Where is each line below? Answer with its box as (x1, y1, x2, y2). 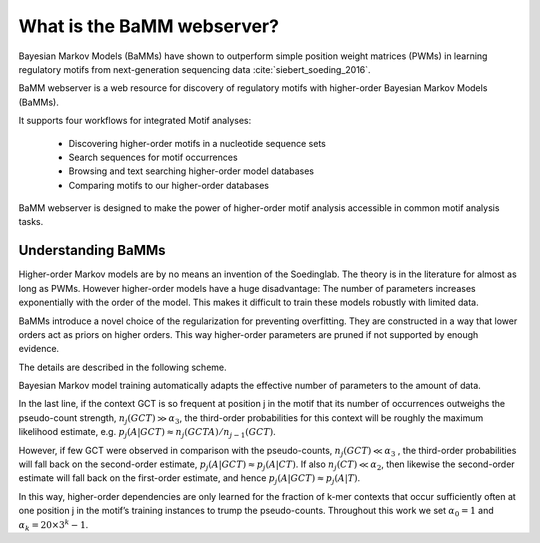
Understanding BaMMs (18, 242, 166, 259)
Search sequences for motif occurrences (68, 151, 239, 163)
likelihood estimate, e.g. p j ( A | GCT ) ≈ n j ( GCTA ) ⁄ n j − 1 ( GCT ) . (18, 426, 277, 440)
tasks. (18, 216, 44, 228)
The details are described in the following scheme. (18, 361, 227, 373)
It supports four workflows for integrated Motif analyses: (18, 115, 252, 127)
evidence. (18, 343, 60, 355)
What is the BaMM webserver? (18, 15, 280, 37)
